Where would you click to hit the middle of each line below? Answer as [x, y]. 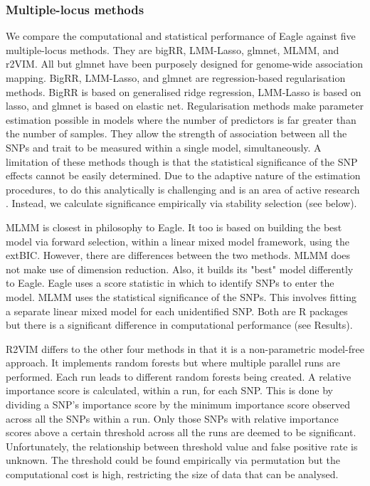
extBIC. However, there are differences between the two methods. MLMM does [178, 255]
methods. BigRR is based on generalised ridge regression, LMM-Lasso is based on [184, 91]
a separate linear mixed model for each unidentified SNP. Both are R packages [177, 311]
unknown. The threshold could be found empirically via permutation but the [173, 460]
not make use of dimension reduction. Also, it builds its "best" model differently [180, 269]
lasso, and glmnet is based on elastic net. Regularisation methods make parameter [185, 106]
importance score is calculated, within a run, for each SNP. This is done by [169, 390]
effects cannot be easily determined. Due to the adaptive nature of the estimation [183, 175]
